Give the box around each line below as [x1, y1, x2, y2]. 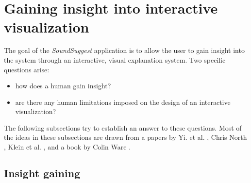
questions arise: [4, 64, 50, 74]
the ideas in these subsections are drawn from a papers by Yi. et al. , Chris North [4, 132, 247, 142]
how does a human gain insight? [15, 81, 111, 91]
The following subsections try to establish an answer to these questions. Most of [4, 122, 242, 133]
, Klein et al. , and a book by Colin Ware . [4, 142, 131, 152]
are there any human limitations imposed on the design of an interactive [15, 97, 231, 107]
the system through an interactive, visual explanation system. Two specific [4, 54, 226, 65]
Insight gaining [4, 166, 81, 181]
